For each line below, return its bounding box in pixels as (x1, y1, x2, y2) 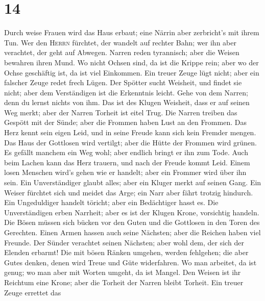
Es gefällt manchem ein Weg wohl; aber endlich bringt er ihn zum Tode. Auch (4, 147, 248, 158)
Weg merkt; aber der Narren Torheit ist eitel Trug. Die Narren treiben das (4, 107, 237, 117)
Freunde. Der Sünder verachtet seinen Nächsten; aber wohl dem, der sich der (4, 237, 244, 247)
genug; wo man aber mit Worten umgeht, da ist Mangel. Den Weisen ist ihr (4, 267, 241, 278)
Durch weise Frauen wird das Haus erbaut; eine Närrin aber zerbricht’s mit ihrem (4, 27, 259, 38)
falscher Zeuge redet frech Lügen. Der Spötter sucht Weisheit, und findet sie (4, 77, 242, 88)
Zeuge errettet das (4, 287, 61, 297)
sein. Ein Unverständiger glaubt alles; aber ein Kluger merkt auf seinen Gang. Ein (4, 177, 261, 188)
